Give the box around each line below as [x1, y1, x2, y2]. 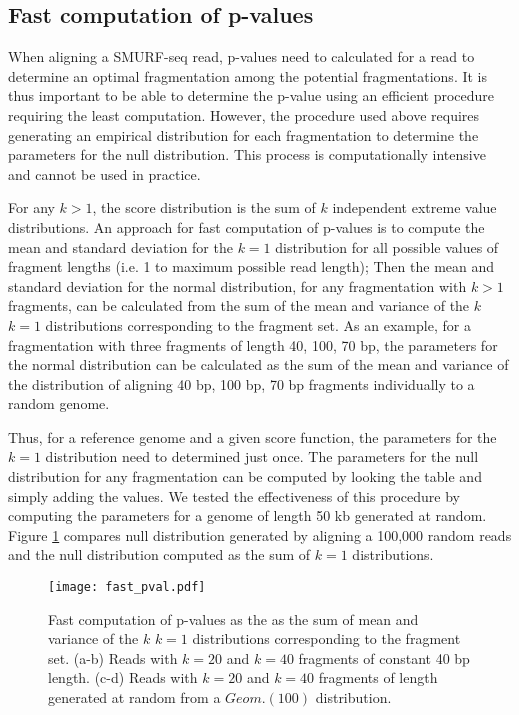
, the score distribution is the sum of [92, 197, 316, 218]
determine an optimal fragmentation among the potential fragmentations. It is [8, 65, 488, 86]
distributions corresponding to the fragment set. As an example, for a [45, 314, 471, 335]
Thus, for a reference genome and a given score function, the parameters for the [8, 426, 497, 447]
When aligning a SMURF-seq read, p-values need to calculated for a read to [8, 46, 475, 67]
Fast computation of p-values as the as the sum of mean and [48, 608, 419, 629]
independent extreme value [332, 197, 497, 218]
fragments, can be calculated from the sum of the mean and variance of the [8, 295, 470, 316]
